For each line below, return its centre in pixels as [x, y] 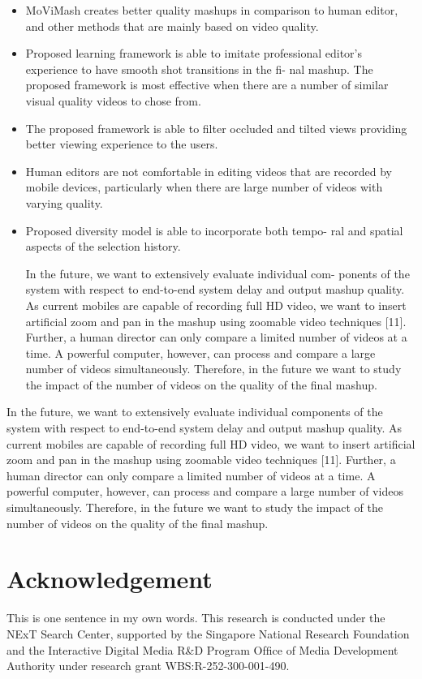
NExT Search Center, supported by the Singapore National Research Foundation [208, 633]
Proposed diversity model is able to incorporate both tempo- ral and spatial [214, 230]
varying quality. [64, 202]
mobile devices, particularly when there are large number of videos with [204, 187]
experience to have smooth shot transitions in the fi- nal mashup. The [199, 69]
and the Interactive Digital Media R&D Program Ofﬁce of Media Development [202, 649]
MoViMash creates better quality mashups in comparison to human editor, [212, 10]
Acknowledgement [110, 579]
